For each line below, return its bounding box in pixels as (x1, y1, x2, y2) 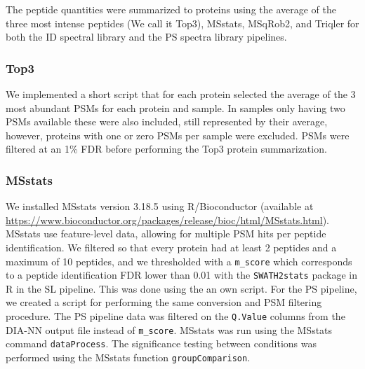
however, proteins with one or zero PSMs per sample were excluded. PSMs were (6, 127, 350, 142)
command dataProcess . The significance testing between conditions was (6, 336, 317, 351)
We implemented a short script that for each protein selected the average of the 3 (6, 87, 356, 101)
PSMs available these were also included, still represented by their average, (6, 114, 328, 129)
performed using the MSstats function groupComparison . (6, 350, 251, 365)
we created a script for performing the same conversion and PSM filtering (6, 295, 322, 309)
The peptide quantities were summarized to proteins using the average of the (6, 2, 336, 16)
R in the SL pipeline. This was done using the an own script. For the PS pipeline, (6, 281, 357, 295)
